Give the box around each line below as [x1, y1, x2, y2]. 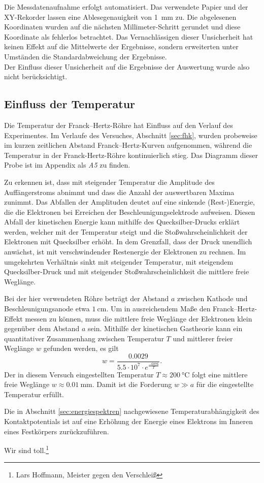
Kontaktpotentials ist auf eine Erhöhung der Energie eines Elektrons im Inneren [4, 416, 253, 427]
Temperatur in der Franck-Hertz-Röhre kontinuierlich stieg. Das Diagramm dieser [4, 149, 258, 160]
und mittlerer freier [173, 333, 233, 343]
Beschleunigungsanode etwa [4, 303, 90, 314]
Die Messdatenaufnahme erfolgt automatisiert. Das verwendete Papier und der [4, 2, 248, 12]
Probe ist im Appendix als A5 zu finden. [4, 159, 130, 170]
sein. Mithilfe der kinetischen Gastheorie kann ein [88, 323, 243, 334]
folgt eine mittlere [192, 369, 248, 379]
